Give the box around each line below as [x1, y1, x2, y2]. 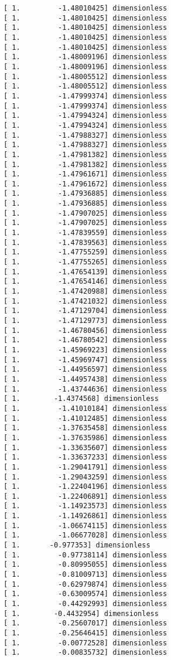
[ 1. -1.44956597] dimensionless [4, 365, 167, 374]
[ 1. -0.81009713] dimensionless [4, 570, 167, 579]
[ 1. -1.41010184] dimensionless [4, 404, 167, 413]
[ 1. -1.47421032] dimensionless [4, 297, 167, 305]
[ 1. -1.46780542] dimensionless [4, 336, 167, 345]
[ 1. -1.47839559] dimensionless [4, 229, 167, 237]
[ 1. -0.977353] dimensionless [4, 541, 151, 550]
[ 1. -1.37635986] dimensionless [4, 433, 167, 442]
